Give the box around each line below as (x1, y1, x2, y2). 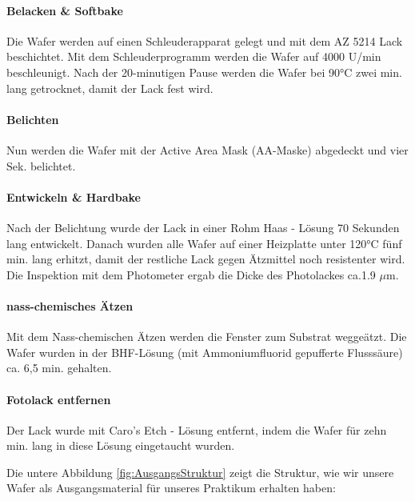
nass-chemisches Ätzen (6, 297, 134, 314)
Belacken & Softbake (6, 2, 123, 18)
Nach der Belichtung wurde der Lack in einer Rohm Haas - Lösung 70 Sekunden (6, 218, 400, 235)
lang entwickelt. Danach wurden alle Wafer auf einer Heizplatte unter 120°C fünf (6, 234, 402, 251)
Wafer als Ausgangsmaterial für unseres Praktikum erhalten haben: (6, 479, 336, 496)
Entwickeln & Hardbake (6, 188, 141, 205)
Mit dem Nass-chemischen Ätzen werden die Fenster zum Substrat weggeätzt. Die (6, 328, 407, 345)
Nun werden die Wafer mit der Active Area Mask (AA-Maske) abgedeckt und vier (6, 141, 409, 158)
